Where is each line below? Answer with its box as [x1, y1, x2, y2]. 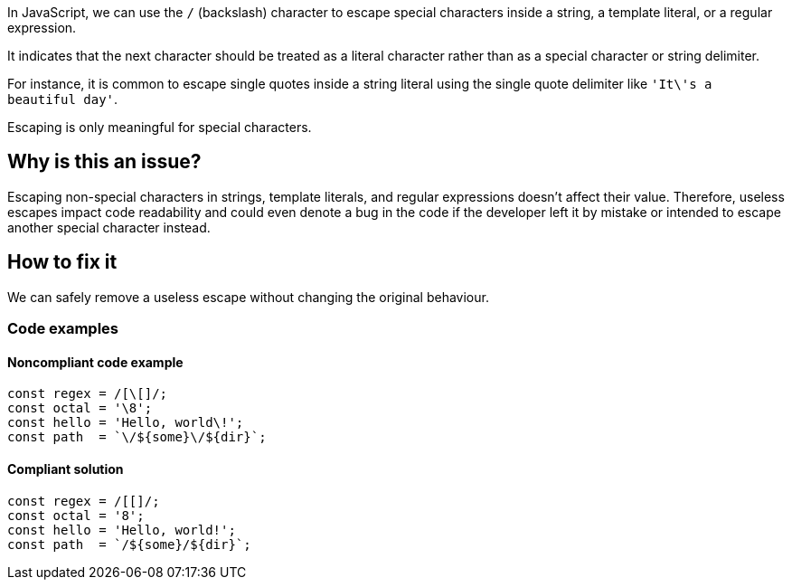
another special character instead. [7, 219, 211, 235]
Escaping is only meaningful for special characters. [7, 119, 312, 135]
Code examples [7, 319, 119, 338]
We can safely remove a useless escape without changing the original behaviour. [7, 289, 489, 305]
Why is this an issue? [7, 150, 202, 174]
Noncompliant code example [7, 354, 184, 370]
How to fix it [7, 251, 118, 274]
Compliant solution [7, 460, 124, 477]
